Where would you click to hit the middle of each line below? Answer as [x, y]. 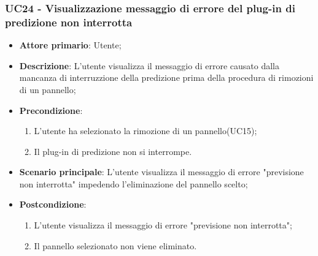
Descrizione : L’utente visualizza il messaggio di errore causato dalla [149, 65]
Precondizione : [51, 110]
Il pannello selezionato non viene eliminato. [115, 245]
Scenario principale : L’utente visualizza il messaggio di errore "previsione [161, 172]
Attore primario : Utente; [70, 45]
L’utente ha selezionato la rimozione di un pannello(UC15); [145, 131]
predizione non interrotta [69, 22]
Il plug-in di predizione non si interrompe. [113, 151]
